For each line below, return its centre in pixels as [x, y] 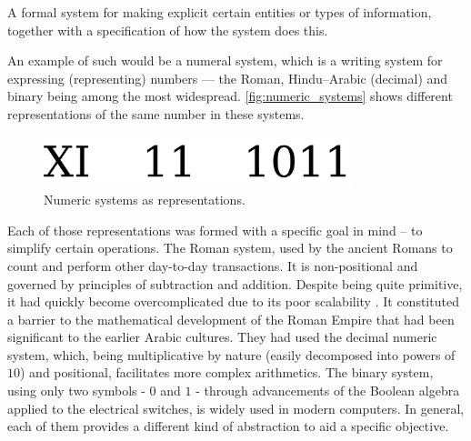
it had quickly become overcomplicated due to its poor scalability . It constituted [233, 301]
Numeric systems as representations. [145, 200]
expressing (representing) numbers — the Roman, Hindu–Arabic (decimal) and [228, 78]
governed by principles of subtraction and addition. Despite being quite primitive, [235, 283]
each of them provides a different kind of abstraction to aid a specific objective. [228, 426]
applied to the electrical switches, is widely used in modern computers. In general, [236, 408]
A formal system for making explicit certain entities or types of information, [220, 12]
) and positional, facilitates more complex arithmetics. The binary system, [227, 372]
